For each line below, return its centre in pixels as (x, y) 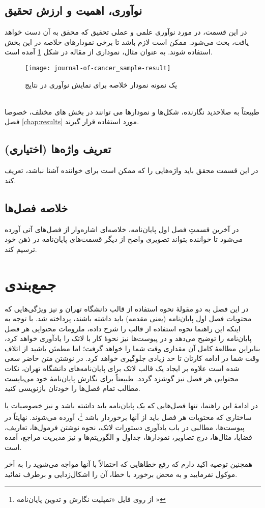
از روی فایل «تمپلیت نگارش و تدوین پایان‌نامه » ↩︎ (91, 499)
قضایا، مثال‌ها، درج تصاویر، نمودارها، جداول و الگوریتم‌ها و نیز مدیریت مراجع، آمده (128, 437)
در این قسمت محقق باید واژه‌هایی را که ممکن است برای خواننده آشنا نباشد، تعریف (131, 170)
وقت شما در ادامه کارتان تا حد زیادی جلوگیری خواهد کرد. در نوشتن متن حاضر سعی (132, 358)
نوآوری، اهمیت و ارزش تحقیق (73, 10)
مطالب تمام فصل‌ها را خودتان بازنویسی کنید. (72, 388)
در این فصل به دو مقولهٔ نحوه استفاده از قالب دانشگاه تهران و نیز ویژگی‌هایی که (127, 308)
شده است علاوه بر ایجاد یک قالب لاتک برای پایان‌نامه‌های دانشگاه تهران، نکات (122, 368)
